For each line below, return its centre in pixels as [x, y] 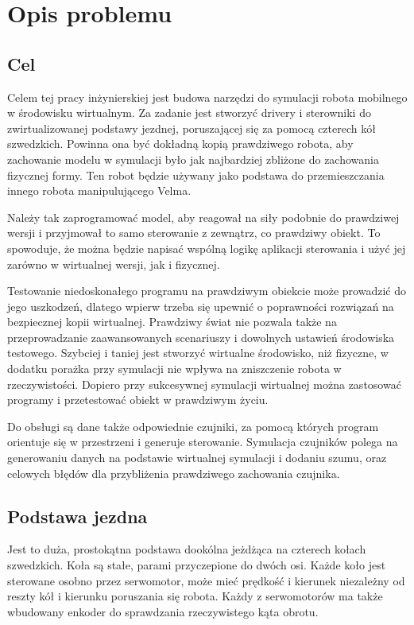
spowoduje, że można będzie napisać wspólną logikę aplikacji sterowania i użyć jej [207, 248]
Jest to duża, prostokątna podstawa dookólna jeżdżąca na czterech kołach [187, 549]
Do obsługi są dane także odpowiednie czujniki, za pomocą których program [193, 426]
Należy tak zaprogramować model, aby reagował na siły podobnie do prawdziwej [203, 217]
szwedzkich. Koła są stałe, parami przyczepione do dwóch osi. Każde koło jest [197, 565]
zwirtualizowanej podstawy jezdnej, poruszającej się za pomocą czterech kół [192, 128]
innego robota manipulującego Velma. [99, 190]
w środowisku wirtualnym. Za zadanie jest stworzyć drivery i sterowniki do [189, 113]
